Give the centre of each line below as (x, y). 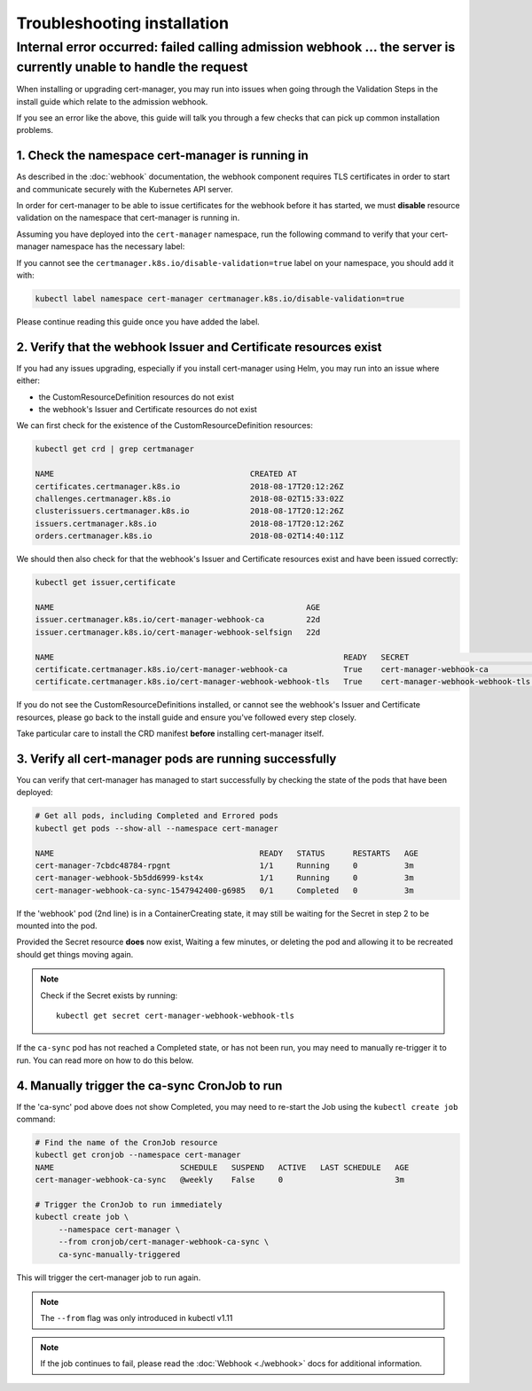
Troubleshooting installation (123, 23)
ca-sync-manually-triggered (119, 1254)
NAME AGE (178, 607)
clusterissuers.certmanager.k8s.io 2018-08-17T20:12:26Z (189, 511)
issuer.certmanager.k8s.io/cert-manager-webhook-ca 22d (178, 620)
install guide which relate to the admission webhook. (112, 101)
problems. (35, 130)
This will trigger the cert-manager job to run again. (109, 1278)
